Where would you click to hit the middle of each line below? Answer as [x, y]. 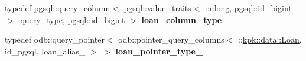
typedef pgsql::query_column [58, 8]
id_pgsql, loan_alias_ [45, 51]
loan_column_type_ [185, 19]
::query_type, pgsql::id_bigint [70, 19]
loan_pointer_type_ [159, 51]
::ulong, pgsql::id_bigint [248, 8]
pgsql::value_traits [157, 8]
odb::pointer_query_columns [171, 39]
